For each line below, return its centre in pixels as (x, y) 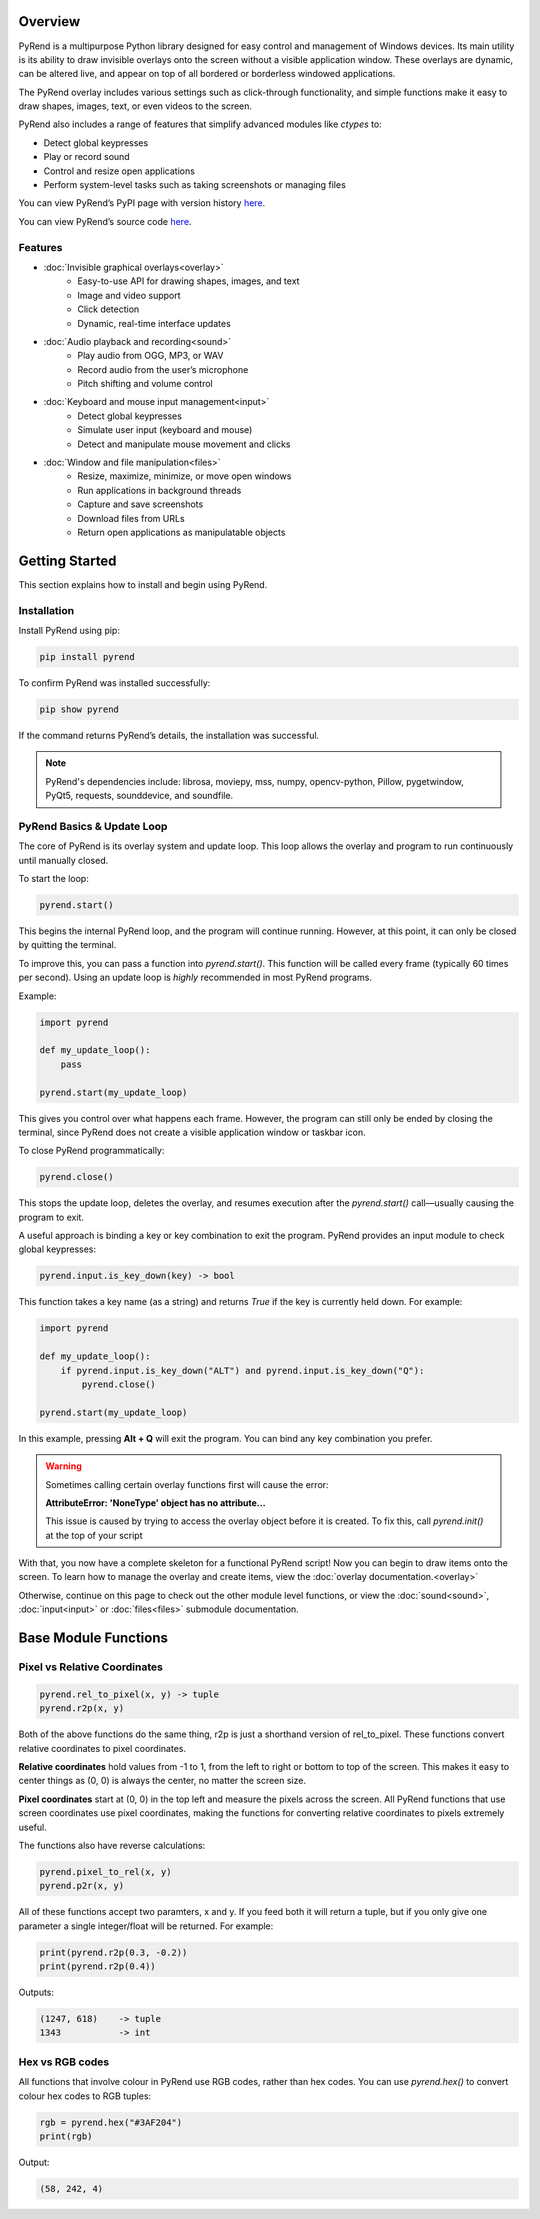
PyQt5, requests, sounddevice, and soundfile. (139, 796)
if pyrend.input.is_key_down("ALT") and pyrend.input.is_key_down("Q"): (242, 1370)
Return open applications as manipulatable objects (181, 532)
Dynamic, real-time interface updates (154, 323)
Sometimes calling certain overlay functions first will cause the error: (187, 1484)
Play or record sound (86, 157)
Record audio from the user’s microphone (163, 369)
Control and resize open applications (119, 171)
